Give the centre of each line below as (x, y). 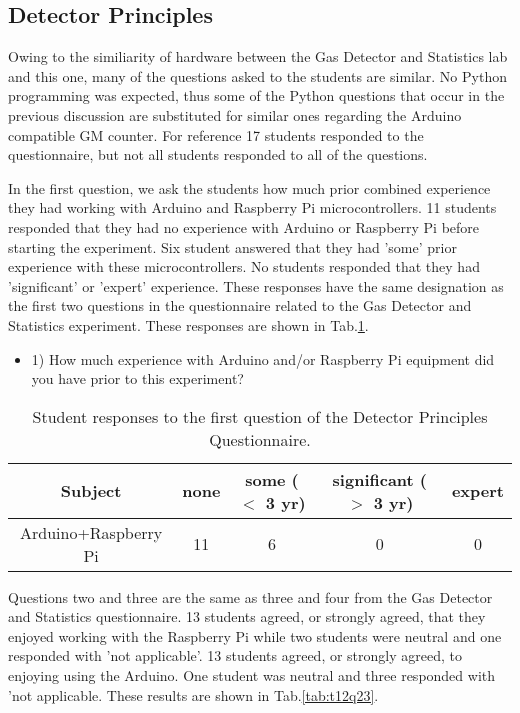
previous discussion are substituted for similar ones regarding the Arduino (235, 114)
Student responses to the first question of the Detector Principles (260, 416)
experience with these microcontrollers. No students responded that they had (244, 266)
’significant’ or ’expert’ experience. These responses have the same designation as (256, 285)
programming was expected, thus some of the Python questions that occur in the (256, 95)
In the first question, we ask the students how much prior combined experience (249, 187)
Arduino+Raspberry (91, 532)
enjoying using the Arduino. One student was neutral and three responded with (252, 675)
